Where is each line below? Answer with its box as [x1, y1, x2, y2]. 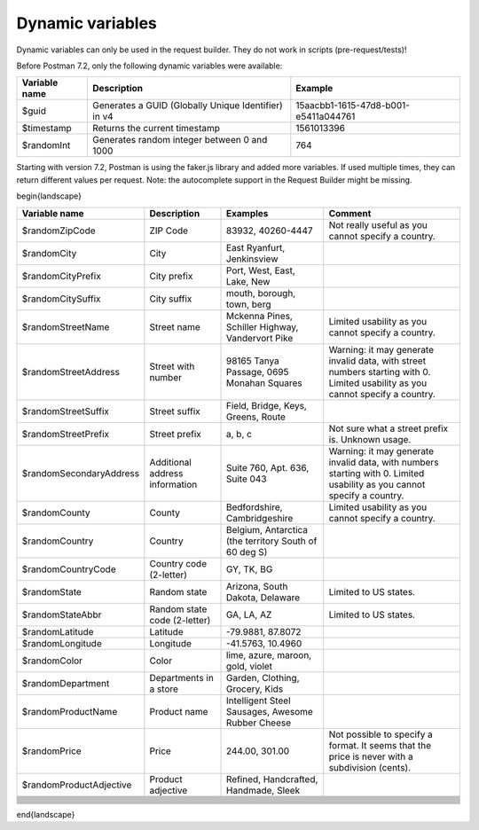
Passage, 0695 [226, 365, 289, 378]
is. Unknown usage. [328, 433, 412, 445]
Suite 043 [226, 473, 267, 485]
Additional [149, 456, 192, 468]
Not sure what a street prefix [328, 422, 449, 435]
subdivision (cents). [328, 761, 412, 773]
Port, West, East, [226, 264, 296, 277]
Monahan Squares [226, 377, 302, 389]
